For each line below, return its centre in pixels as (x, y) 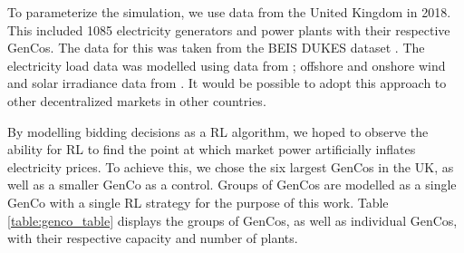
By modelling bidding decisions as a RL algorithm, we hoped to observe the (218, 131)
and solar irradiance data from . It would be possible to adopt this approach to (227, 83)
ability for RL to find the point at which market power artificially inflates (212, 149)
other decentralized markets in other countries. (137, 100)
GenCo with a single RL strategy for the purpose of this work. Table (198, 202)
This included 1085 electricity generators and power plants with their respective (229, 29)
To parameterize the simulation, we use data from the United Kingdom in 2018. (229, 12)
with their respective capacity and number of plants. (153, 238)
